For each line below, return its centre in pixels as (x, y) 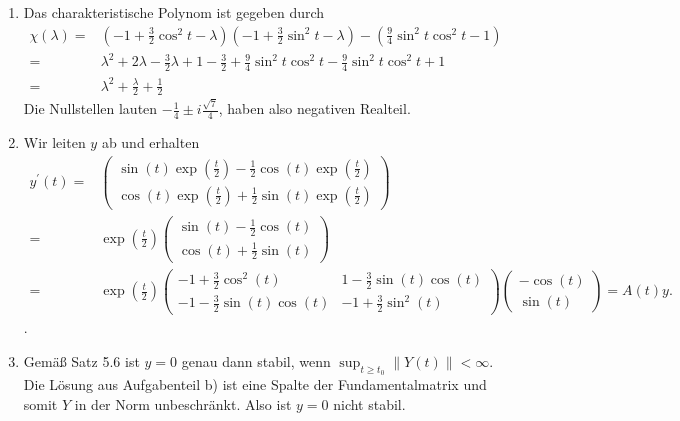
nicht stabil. (369, 403)
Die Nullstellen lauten (90, 108)
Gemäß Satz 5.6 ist (81, 360)
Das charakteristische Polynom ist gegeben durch (174, 12)
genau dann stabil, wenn (256, 360)
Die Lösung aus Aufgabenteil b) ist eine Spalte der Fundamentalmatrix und (255, 384)
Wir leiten (54, 141)
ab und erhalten (150, 141)
